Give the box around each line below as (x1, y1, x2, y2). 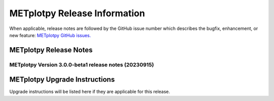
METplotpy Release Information (9, 8, 145, 19)
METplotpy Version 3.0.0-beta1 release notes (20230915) (9, 61, 154, 68)
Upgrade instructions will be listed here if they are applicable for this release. (9, 89, 170, 95)
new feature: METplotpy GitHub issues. (9, 32, 91, 38)
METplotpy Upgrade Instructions (9, 75, 115, 84)
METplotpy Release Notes (9, 46, 93, 54)
